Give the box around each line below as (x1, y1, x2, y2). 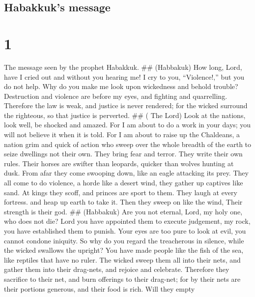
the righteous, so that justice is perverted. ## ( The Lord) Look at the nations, (4, 110, 246, 120)
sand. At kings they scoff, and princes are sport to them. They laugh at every (4, 187, 237, 197)
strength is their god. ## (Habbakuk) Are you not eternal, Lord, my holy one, (4, 206, 243, 216)
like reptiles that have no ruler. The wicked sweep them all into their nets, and (4, 254, 241, 265)
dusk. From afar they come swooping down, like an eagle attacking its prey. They (4, 168, 249, 178)
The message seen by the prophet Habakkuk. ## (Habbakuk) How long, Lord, (4, 61, 242, 72)
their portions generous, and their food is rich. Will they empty (4, 283, 195, 294)
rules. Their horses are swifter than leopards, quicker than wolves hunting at (4, 158, 234, 168)
